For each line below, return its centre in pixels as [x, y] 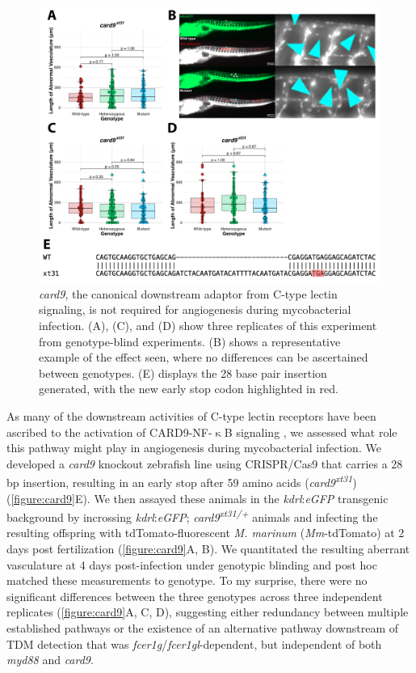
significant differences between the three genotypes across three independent [195, 596]
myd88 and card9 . [50, 660]
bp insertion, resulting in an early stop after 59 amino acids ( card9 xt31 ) [182, 481]
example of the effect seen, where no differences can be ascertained [204, 357]
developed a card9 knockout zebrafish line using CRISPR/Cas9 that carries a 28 [205, 463]
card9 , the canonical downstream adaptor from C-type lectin [188, 293]
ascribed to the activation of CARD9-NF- [109, 432]
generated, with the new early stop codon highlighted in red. [189, 389]
